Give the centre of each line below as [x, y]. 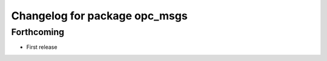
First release [42, 47]
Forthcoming [38, 32]
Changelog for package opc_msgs [99, 16]
